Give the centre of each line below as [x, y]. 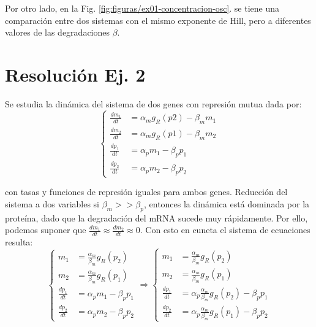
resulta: [19, 242]
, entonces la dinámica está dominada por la [227, 203]
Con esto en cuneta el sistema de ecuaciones [228, 230]
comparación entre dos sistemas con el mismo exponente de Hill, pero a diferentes [158, 20]
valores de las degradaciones [58, 32]
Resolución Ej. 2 [75, 74]
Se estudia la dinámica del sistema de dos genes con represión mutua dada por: [153, 103]
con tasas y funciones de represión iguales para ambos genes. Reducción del [146, 192]
